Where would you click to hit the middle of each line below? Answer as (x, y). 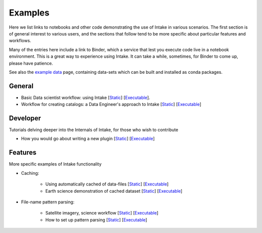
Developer (25, 118)
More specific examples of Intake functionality (55, 164)
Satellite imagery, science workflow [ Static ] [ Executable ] (102, 213)
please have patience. (31, 63)
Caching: (30, 173)
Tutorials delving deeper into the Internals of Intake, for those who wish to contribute (94, 130)
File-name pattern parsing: (48, 202)
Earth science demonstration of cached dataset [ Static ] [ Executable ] (114, 191)
